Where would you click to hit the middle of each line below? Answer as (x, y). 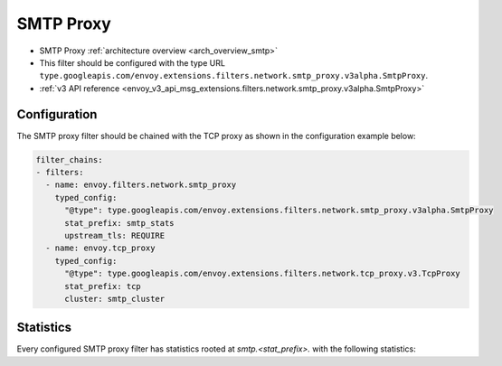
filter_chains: (69, 160)
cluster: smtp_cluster (115, 299)
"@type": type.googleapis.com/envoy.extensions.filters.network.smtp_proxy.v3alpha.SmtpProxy (279, 211)
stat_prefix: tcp (103, 286)
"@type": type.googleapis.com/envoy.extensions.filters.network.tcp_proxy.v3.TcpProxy (262, 274)
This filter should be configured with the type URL (133, 62)
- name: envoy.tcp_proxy (100, 248)
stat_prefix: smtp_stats (120, 223)
